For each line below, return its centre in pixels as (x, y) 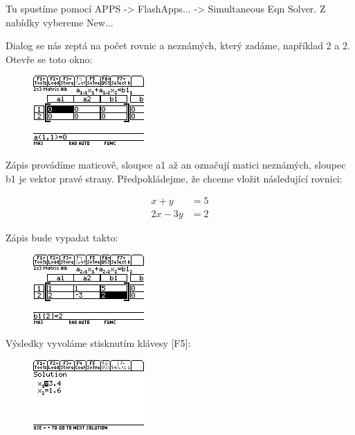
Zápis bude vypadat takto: (62, 238)
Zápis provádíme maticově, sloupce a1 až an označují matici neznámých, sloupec (176, 164)
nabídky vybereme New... (60, 22)
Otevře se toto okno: (49, 59)
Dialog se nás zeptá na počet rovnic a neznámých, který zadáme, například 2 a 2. (178, 45)
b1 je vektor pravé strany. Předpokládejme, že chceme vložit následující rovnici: (174, 178)
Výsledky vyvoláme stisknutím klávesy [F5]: (98, 343)
